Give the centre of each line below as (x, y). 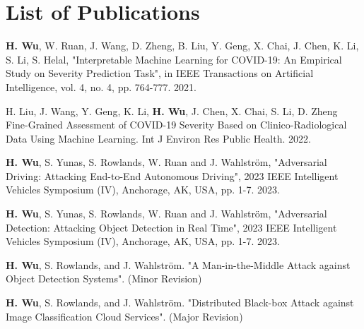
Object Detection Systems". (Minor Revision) (104, 279)
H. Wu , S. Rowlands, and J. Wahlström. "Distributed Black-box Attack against (180, 303)
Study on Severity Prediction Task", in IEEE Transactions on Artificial (160, 73)
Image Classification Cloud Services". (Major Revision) (124, 316)
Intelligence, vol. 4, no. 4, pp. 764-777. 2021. (101, 86)
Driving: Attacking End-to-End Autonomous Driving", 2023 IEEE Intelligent (172, 175)
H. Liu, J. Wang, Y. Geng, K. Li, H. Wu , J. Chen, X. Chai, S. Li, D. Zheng (172, 110)
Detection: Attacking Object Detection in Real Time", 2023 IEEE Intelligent (171, 227)
